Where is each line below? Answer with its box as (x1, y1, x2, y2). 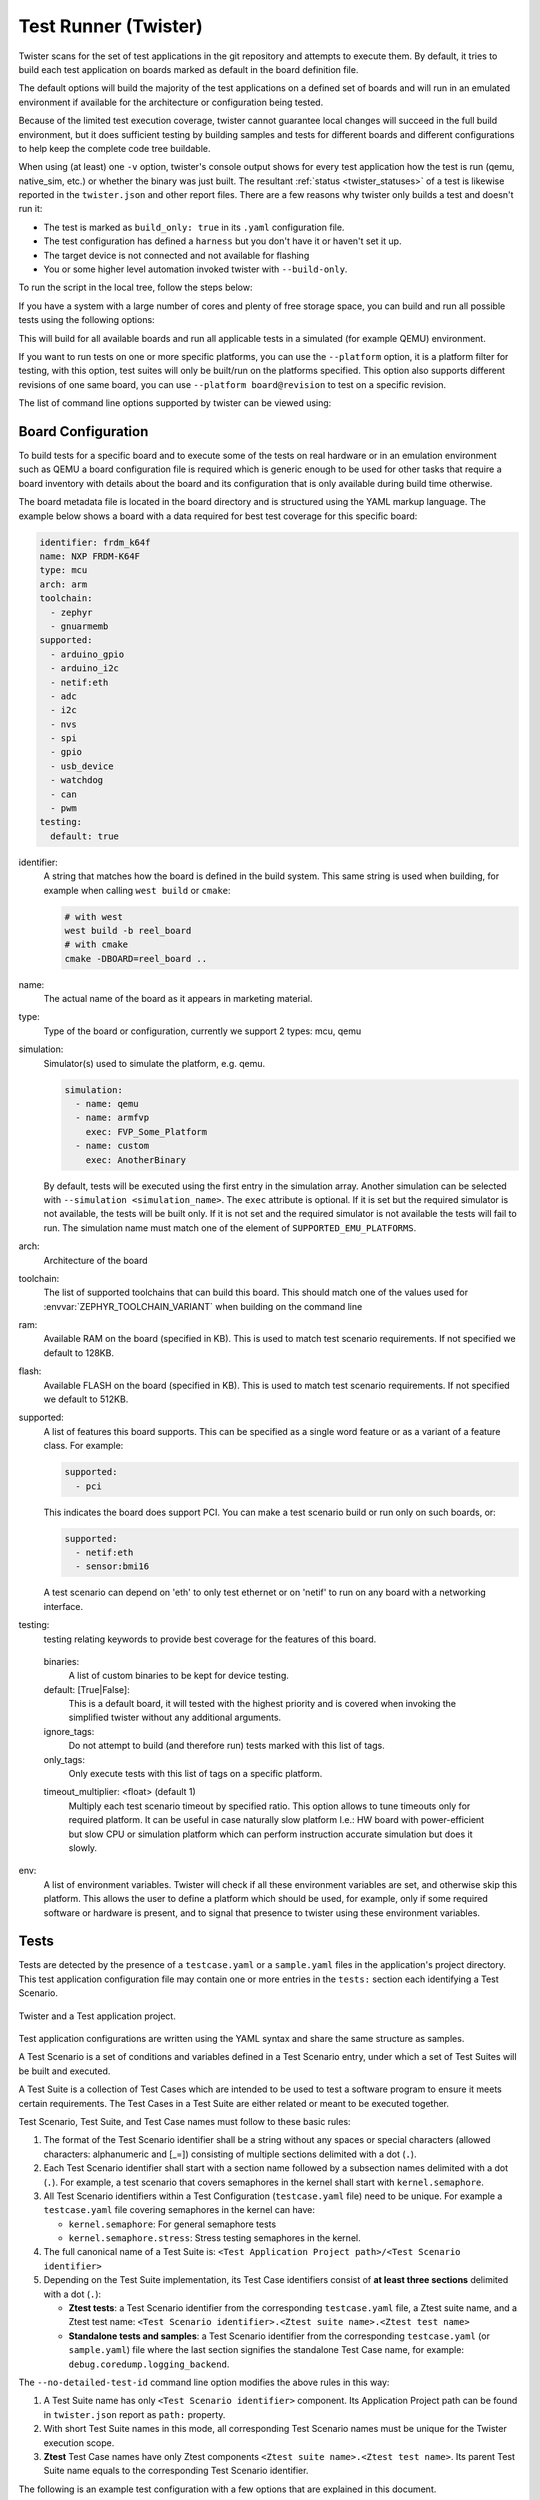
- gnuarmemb (50, 620, 109, 632)
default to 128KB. (43, 1346, 115, 1359)
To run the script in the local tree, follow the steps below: (18, 281, 253, 294)
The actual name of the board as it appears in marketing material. (43, 993, 313, 1005)
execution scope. (43, 2436, 115, 2449)
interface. (43, 1600, 84, 1612)
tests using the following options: (18, 314, 155, 326)
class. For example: (43, 1440, 124, 1452)
